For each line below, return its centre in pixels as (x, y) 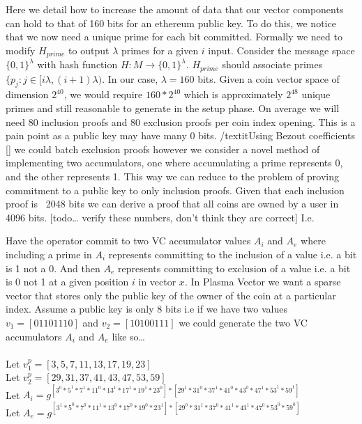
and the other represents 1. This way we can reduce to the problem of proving (172, 176)
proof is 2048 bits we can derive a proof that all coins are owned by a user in (172, 204)
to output (89, 50)
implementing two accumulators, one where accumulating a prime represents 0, (174, 163)
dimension (27, 94)
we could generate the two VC (243, 322)
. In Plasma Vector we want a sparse (263, 282)
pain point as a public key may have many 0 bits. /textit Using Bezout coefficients (180, 135)
